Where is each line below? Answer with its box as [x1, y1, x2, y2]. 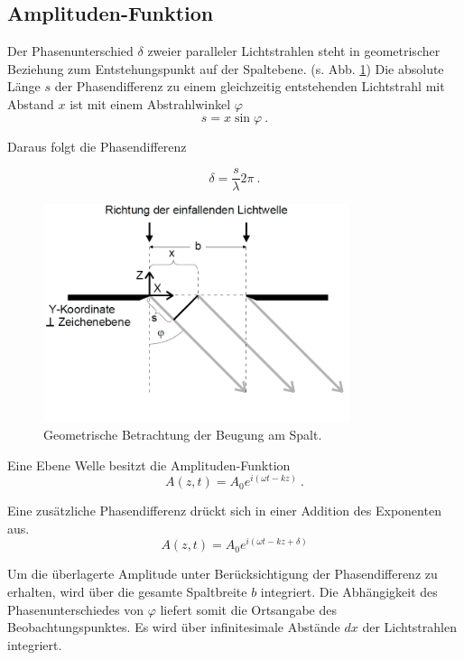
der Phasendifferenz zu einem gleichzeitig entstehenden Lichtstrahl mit [54, 77, 445, 96]
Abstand [7, 94, 54, 113]
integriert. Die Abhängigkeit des [260, 582, 438, 601]
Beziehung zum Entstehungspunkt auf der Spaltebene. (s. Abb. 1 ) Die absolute [7, 59, 444, 78]
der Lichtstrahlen [362, 618, 457, 637]
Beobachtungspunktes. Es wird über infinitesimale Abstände [7, 618, 340, 637]
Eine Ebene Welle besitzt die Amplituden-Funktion [7, 455, 291, 474]
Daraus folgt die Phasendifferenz [7, 136, 187, 155]
